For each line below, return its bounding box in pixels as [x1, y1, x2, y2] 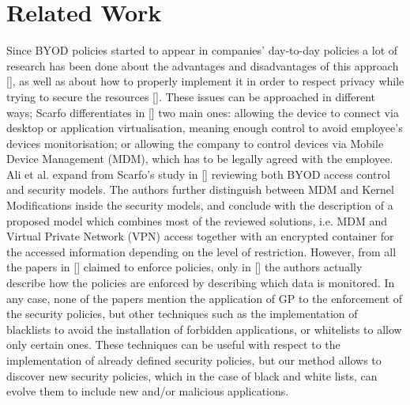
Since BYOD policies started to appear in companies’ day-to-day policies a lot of [6, 42, 398, 59]
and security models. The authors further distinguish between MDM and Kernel [6, 181, 394, 198]
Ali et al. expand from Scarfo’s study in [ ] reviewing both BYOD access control [6, 165, 390, 182]
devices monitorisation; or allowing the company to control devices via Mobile [6, 134, 384, 151]
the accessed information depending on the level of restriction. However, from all [6, 243, 397, 259]
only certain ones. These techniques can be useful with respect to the [6, 336, 340, 353]
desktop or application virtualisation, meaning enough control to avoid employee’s [6, 119, 403, 136]
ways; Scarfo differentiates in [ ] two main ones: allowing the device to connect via [6, 104, 399, 120]
